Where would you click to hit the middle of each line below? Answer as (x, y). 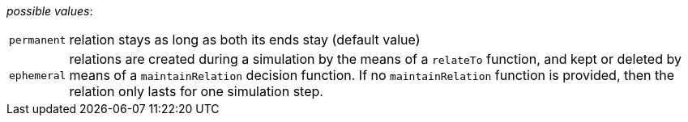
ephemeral (38, 75)
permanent (38, 40)
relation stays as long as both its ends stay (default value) (245, 40)
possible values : (50, 11)
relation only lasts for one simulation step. (196, 91)
